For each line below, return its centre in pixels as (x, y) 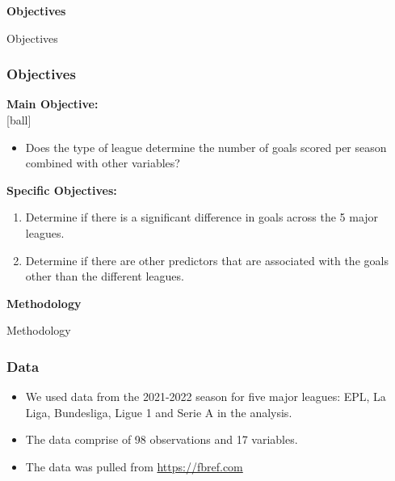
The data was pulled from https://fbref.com (134, 466)
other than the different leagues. (105, 276)
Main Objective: (53, 104)
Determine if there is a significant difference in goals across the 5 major (202, 217)
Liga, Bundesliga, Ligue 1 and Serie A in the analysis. (159, 412)
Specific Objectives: (62, 190)
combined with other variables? (103, 163)
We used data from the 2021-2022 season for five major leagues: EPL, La (206, 397)
